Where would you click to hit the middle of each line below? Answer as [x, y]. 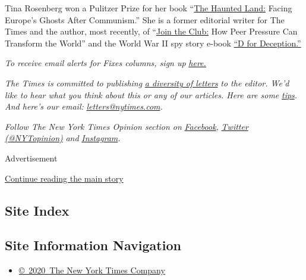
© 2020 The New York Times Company [92, 270]
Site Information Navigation [93, 245]
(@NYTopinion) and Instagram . [63, 138]
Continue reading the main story [64, 178]
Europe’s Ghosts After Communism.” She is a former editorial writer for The [145, 19]
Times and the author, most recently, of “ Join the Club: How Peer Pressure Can [151, 31]
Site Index [37, 210]
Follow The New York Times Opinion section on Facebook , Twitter [127, 126]
